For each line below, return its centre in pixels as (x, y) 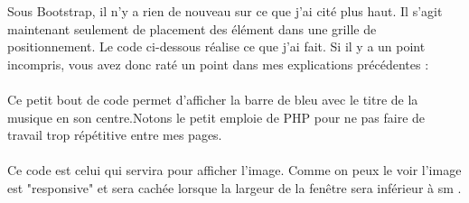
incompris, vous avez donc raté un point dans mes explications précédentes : (218, 64)
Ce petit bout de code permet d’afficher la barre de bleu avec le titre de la (213, 99)
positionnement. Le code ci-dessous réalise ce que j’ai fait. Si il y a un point (216, 46)
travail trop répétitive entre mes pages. (115, 135)
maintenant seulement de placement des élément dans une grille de (192, 28)
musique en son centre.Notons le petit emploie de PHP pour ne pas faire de (216, 117)
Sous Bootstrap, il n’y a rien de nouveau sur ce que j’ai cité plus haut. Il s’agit (225, 11)
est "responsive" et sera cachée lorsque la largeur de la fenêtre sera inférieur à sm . (234, 187)
